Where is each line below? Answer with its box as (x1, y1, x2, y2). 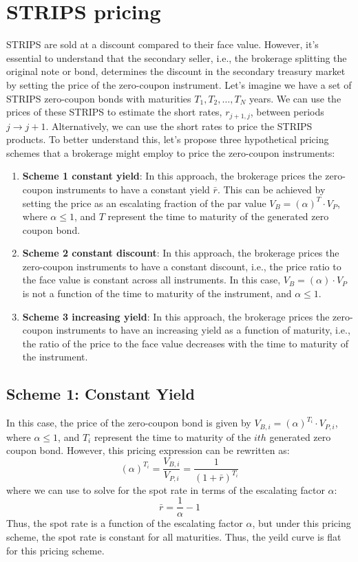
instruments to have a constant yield (56, 182, 210, 196)
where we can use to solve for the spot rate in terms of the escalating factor (6, 482, 325, 497)
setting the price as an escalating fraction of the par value (22, 195, 266, 210)
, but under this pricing (252, 516, 351, 530)
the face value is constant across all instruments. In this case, (22, 272, 281, 287)
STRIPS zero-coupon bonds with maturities (6, 91, 191, 105)
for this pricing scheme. (6, 543, 105, 557)
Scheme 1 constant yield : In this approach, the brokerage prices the (22, 169, 322, 183)
